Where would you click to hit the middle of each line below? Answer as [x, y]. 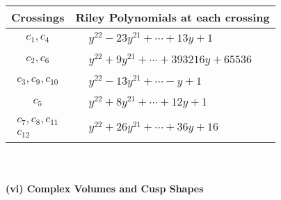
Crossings [38, 17]
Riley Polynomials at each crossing [172, 17]
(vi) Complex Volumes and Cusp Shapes [105, 188]
